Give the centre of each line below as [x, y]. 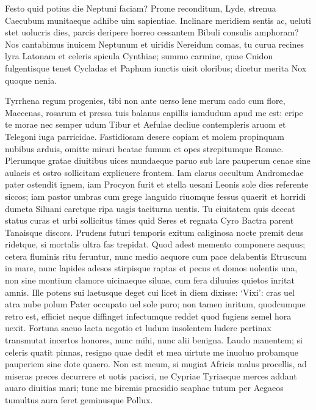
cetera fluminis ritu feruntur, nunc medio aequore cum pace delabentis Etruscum [156, 256]
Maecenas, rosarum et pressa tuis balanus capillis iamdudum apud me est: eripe [154, 112]
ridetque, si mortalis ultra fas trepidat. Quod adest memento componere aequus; [155, 244]
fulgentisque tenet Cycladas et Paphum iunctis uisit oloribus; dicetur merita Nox [156, 68]
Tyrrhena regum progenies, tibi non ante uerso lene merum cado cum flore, [145, 101]
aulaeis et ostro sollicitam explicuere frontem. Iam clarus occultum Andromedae [154, 172]
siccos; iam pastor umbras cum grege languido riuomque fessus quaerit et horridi [156, 196]
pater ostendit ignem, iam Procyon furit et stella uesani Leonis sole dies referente [157, 184]
